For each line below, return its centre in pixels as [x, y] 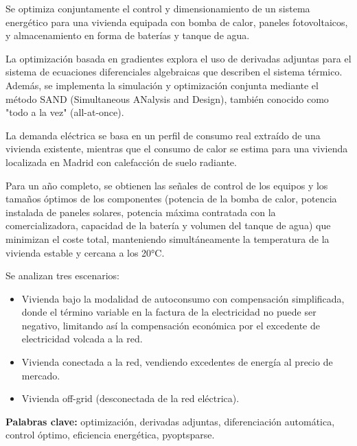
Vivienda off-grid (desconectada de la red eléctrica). [130, 398]
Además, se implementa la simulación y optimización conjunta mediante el [162, 85]
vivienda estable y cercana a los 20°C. [85, 252]
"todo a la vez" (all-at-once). [65, 112]
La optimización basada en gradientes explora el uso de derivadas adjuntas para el [178, 58]
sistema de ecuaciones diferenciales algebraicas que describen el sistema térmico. [174, 72]
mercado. [41, 375]
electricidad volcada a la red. [82, 339]
